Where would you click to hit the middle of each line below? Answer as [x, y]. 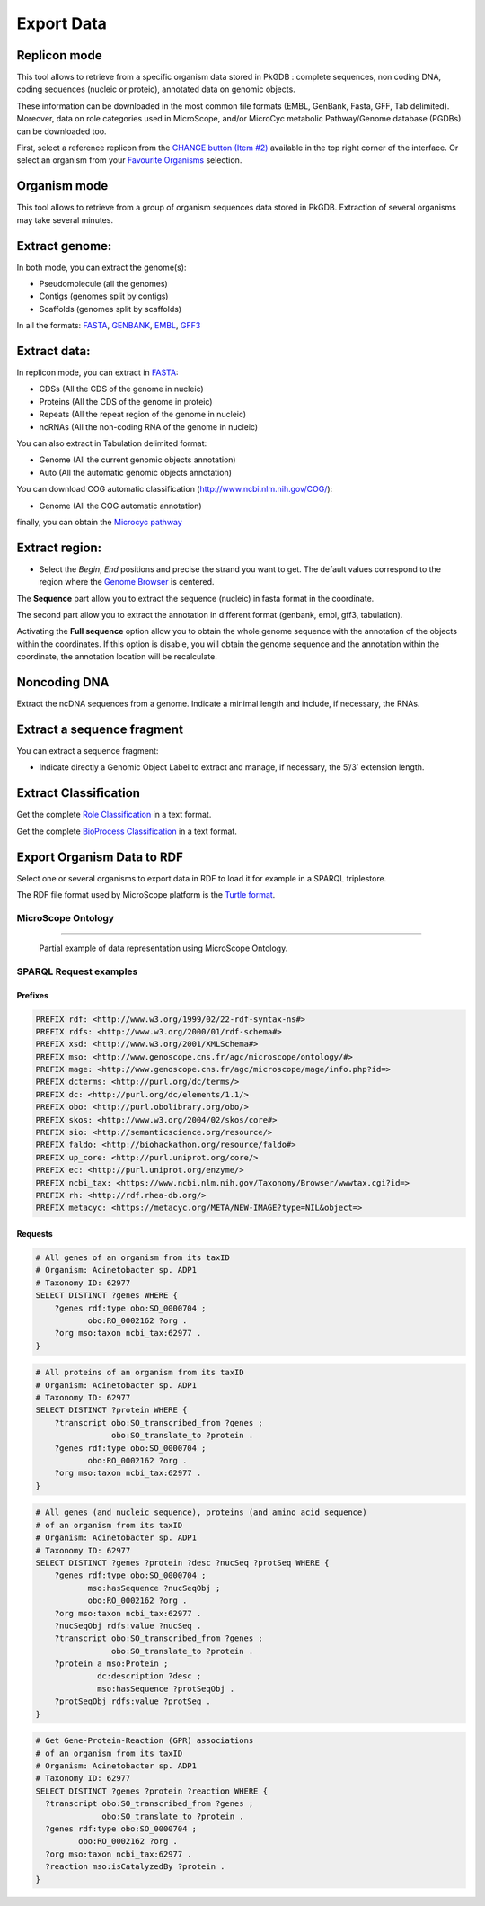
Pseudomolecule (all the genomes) [103, 284]
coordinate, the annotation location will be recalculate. [117, 657]
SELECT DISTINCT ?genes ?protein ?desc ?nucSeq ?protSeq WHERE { [182, 1562]
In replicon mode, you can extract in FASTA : [97, 372]
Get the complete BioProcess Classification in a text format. [127, 831]
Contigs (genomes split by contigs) [104, 296]
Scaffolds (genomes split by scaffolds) [110, 309]
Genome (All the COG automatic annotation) [120, 506]
